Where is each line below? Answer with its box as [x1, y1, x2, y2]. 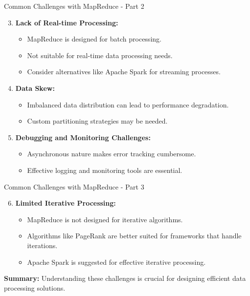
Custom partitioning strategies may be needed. [27, 116, 168, 126]
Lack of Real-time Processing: [15, 17, 118, 27]
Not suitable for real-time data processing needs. [27, 50, 173, 60]
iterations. [27, 240, 58, 250]
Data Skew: [15, 83, 55, 93]
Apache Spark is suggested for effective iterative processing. [27, 256, 206, 267]
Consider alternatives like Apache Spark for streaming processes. [27, 66, 221, 77]
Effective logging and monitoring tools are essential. [27, 165, 182, 175]
